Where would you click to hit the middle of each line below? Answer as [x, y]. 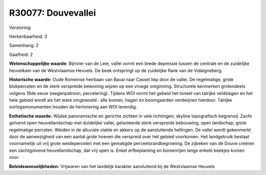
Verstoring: [20, 28]
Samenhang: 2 [24, 45]
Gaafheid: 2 [21, 55]
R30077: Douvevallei [52, 13]
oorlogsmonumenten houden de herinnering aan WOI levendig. [73, 107]
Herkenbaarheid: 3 [28, 36]
